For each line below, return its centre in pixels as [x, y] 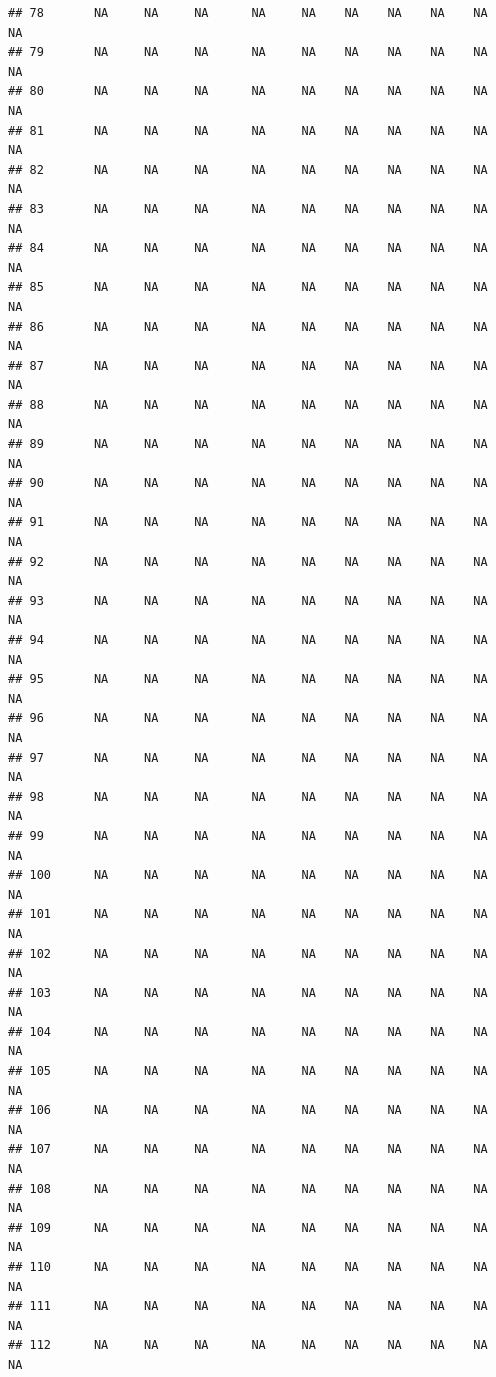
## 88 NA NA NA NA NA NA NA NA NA [248, 404]
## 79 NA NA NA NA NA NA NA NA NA [248, 52]
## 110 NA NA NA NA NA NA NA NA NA [248, 1267]
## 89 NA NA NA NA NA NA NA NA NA [248, 444]
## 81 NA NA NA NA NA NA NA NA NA [248, 130]
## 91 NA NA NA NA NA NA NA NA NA [248, 522]
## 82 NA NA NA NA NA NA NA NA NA [248, 169]
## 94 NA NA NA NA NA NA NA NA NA [248, 640]
